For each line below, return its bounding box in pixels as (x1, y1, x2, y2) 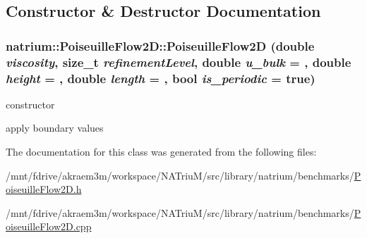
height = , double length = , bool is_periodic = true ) (6, 69, 315, 87)
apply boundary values (6, 120, 104, 135)
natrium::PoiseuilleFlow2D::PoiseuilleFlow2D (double (6, 37, 315, 54)
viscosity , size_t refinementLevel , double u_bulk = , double (6, 53, 351, 70)
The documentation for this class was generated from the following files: (6, 144, 317, 159)
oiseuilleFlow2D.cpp (6, 219, 92, 234)
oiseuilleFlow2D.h (6, 182, 82, 196)
